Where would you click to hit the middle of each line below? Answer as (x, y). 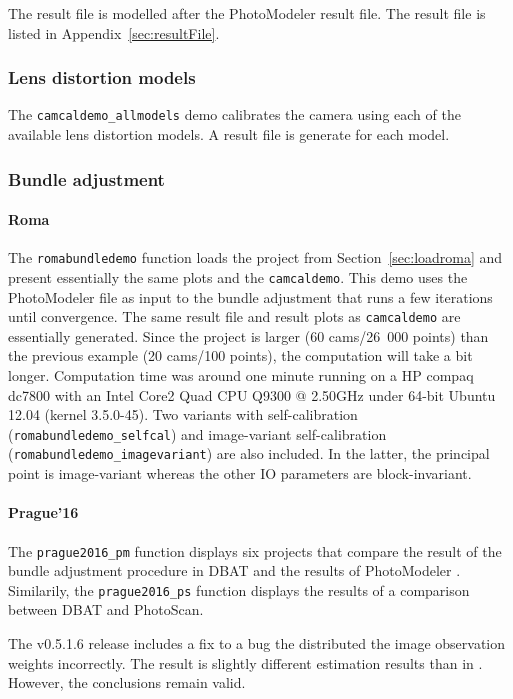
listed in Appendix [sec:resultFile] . (114, 32)
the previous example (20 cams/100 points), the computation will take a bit (240, 355)
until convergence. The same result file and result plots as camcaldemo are (234, 316)
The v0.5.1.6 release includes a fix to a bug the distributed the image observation (257, 643)
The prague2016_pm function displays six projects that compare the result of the (255, 550)
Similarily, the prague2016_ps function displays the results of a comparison (239, 589)
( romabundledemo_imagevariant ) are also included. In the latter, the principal (249, 453)
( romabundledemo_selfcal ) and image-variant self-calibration (197, 433)
